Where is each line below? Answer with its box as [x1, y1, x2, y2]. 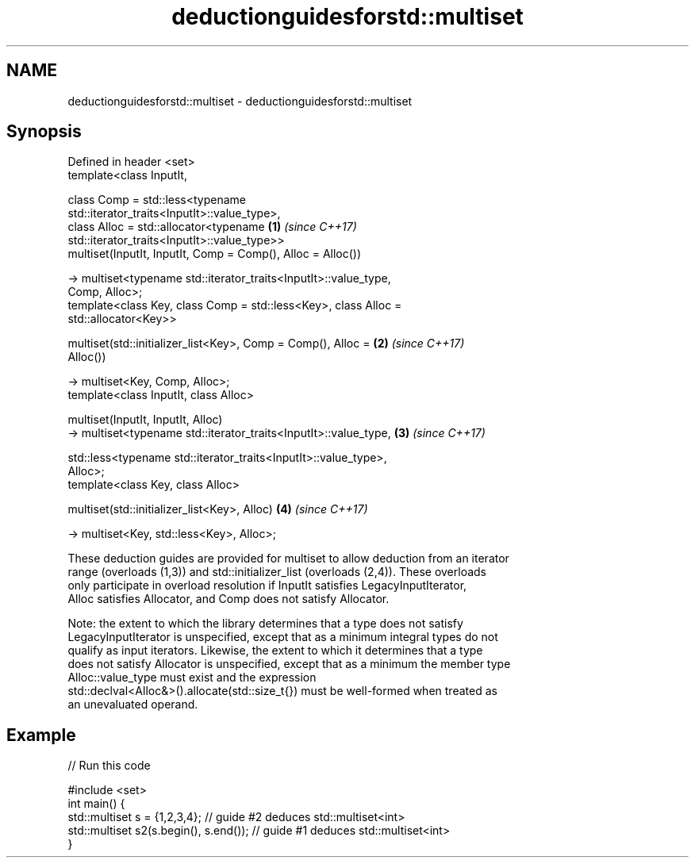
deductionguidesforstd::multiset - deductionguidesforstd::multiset [67, 94, 413, 108]
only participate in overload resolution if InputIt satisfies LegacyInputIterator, [67, 578, 467, 593]
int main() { [67, 797, 125, 811]
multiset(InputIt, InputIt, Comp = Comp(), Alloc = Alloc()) [67, 247, 362, 261]
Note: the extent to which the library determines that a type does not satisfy [67, 616, 463, 631]
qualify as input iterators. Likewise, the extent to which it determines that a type [67, 643, 483, 658]
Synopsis [6, 121, 82, 142]
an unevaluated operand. [67, 697, 198, 712]
